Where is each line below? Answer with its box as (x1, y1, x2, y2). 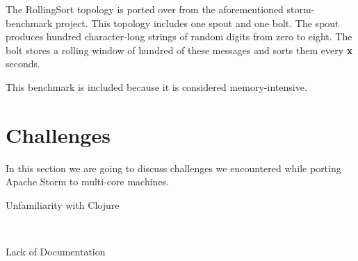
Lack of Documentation (6, 244, 106, 259)
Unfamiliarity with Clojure (6, 197, 120, 212)
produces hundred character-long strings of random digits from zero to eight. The (6, 29, 352, 44)
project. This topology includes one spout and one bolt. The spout (55, 15, 339, 30)
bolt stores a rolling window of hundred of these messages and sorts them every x (6, 42, 353, 57)
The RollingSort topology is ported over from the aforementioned (6, 2, 284, 16)
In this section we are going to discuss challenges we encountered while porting (6, 160, 341, 175)
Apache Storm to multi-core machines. (6, 174, 170, 189)
